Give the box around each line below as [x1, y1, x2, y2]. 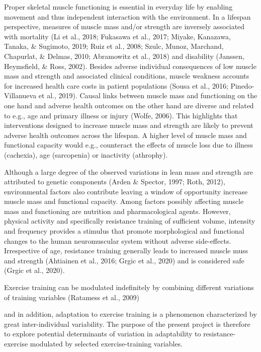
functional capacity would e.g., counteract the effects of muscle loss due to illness [4, 139, 253, 150]
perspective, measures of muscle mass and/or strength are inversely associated [4, 21, 245, 32]
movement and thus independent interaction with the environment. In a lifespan [4, 11, 251, 22]
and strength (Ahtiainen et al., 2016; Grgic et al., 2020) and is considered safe [4, 255, 244, 265]
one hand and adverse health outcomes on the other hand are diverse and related [4, 100, 254, 110]
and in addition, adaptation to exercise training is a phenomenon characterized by [4, 309, 257, 319]
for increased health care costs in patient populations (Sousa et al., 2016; [4, 80, 228, 91]
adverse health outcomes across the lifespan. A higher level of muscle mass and [4, 129, 247, 140]
